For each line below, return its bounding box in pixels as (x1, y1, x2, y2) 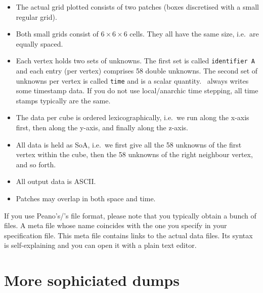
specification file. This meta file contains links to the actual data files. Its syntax (4, 230, 253, 240)
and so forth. (16, 159, 56, 169)
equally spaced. (16, 38, 63, 49)
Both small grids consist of (16, 28, 99, 39)
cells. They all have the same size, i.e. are (129, 28, 259, 39)
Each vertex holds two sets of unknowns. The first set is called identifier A (16, 55, 255, 66)
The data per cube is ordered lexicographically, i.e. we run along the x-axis (16, 112, 249, 123)
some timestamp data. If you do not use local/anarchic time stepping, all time (16, 85, 258, 96)
